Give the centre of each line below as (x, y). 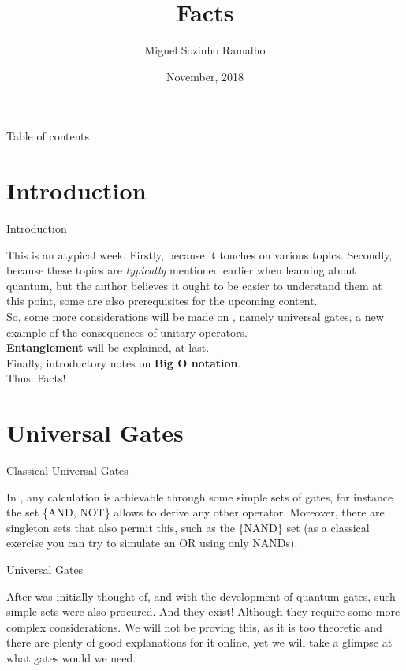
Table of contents (48, 136)
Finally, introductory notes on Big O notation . (124, 362)
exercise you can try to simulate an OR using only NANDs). (152, 543)
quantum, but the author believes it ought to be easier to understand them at (194, 285)
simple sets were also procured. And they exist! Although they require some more (203, 611)
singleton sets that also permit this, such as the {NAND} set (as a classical (188, 527)
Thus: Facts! (36, 378)
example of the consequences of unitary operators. (127, 332)
